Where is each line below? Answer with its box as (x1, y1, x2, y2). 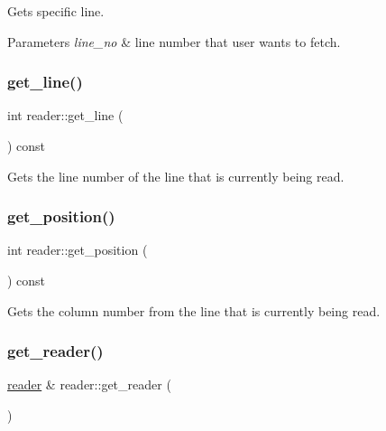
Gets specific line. (7, 2, 105, 20)
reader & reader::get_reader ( (7, 375, 171, 394)
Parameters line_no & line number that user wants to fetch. (7, 32, 341, 51)
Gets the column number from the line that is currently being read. (7, 301, 381, 320)
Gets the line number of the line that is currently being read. (7, 166, 345, 185)
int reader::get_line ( (7, 106, 124, 125)
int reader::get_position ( (7, 240, 148, 259)
